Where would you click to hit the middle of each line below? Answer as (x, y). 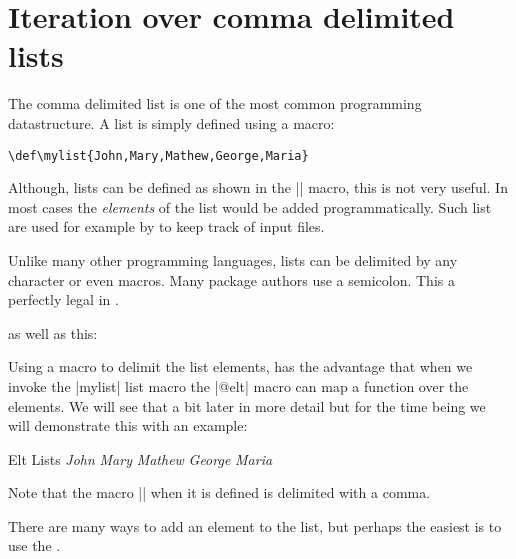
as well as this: (53, 332)
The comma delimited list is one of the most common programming (215, 103)
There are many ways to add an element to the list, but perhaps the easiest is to (255, 525)
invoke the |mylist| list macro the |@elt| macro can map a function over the (238, 385)
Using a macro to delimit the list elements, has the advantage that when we (240, 366)
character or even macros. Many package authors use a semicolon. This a (231, 279)
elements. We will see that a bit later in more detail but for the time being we (247, 405)
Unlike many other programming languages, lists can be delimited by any (233, 259)
